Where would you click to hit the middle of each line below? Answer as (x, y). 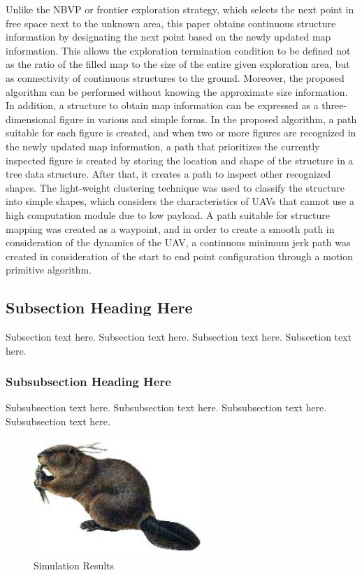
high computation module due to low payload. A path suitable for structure (168, 214)
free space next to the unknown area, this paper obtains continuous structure (171, 23)
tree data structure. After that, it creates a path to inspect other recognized (168, 174)
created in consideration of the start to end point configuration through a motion (180, 256)
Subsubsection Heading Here (88, 382)
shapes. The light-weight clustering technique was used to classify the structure (175, 187)
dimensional (31, 119)
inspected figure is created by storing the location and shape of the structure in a (180, 160)
